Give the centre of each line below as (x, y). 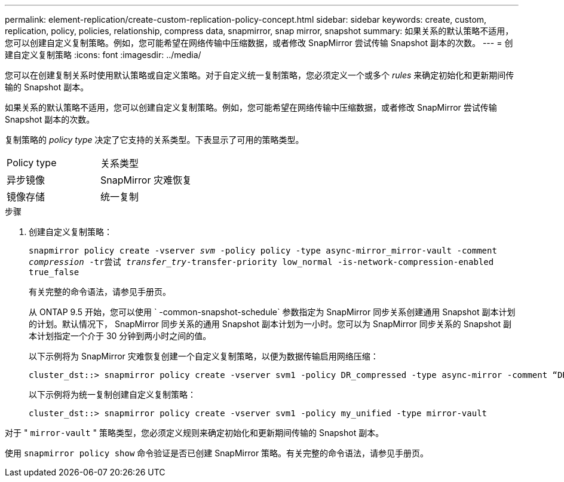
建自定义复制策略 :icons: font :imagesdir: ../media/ (103, 55)
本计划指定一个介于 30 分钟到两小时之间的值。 (120, 336)
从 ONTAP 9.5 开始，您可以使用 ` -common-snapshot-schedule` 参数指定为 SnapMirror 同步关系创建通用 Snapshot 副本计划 (272, 312)
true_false (54, 272)
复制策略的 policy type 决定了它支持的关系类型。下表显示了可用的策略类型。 (154, 140)
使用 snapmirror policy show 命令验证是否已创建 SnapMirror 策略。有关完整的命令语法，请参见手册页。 (217, 453)
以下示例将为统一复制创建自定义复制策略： (112, 394)
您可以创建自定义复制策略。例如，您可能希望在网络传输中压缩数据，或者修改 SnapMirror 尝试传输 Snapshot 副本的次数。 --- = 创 (259, 43)
